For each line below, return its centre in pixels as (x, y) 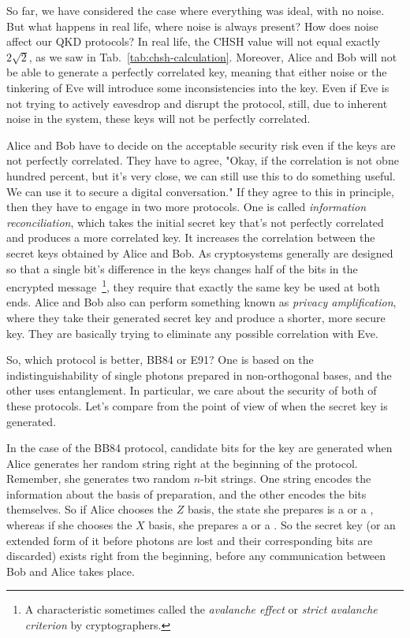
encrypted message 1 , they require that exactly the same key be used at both (193, 286)
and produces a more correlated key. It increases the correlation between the (191, 237)
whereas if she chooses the (69, 525)
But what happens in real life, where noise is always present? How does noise (192, 26)
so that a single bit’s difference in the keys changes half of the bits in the (182, 268)
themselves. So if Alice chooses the (90, 509)
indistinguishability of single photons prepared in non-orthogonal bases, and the (199, 375)
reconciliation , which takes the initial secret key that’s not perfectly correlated (195, 222)
